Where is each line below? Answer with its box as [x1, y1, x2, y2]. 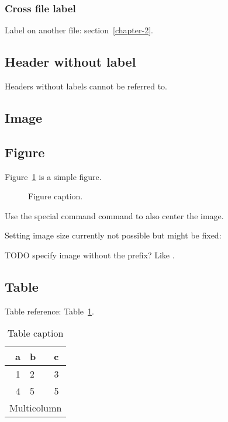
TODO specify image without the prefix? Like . [5, 248, 175, 261]
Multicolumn [9, 401, 62, 415]
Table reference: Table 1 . [5, 305, 94, 317]
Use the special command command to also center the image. [5, 209, 224, 222]
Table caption [7, 326, 64, 340]
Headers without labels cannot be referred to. [5, 80, 167, 92]
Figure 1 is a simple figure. [5, 170, 102, 182]
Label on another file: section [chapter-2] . [5, 24, 153, 36]
